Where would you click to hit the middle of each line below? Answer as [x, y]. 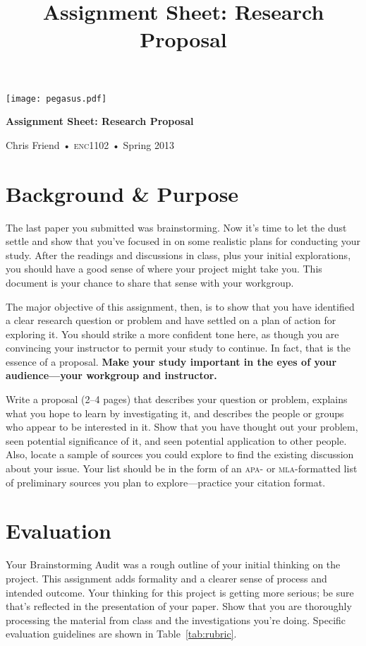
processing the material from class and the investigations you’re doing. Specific [176, 620]
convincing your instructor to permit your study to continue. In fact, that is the [178, 348]
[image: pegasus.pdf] [56, 98]
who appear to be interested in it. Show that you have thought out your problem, [182, 427]
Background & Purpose [122, 193]
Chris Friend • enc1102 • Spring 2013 [90, 144]
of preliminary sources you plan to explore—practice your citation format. [166, 482]
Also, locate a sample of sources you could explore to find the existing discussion [180, 454]
